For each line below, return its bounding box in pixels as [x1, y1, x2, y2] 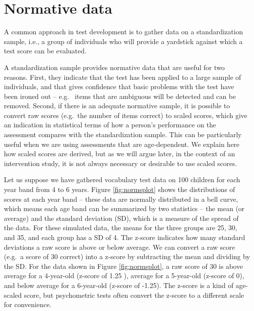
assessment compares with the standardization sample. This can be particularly [4, 129, 242, 140]
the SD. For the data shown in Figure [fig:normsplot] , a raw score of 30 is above [4, 261, 243, 271]
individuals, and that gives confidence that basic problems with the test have [4, 81, 234, 92]
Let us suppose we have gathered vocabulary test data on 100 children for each [4, 174, 240, 185]
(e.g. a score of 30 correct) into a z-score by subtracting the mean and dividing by [4, 251, 251, 262]
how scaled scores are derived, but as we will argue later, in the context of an [4, 148, 235, 159]
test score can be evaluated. [4, 46, 86, 56]
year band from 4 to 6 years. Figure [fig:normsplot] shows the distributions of [4, 184, 235, 194]
